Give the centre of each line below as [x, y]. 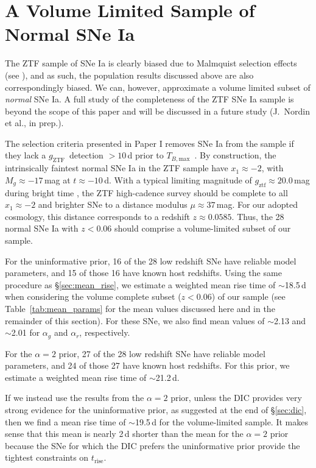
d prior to [146, 155]
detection [86, 155]
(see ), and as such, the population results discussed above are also [129, 75]
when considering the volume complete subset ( [93, 296]
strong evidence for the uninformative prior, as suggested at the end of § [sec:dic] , [156, 410]
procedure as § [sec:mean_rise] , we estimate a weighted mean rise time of [140, 284]
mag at [57, 179]
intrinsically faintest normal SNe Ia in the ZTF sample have [117, 168]
